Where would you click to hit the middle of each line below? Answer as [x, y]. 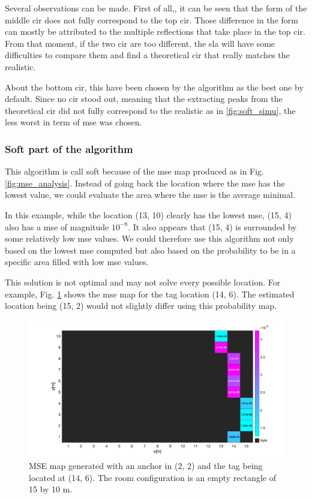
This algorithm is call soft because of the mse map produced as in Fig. [135, 171]
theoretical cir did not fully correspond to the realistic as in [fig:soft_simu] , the [150, 110]
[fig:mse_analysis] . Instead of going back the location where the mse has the [145, 183]
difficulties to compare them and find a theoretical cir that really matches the [147, 55]
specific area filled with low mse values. [77, 262]
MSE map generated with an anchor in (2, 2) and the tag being [146, 466]
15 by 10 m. [51, 489]
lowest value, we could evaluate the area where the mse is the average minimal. [150, 195]
